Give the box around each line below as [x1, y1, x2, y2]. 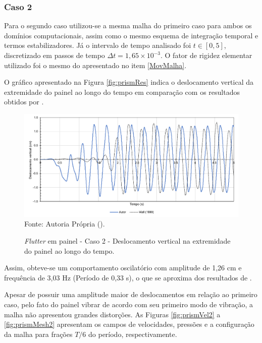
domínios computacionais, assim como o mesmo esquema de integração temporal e [4, 30, 258, 40]
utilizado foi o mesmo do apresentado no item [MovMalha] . [4, 60, 187, 70]
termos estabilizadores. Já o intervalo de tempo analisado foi [4, 40, 191, 50]
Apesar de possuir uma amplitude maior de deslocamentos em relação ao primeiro [4, 289, 257, 300]
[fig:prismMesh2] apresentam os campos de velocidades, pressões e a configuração [4, 319, 254, 329]
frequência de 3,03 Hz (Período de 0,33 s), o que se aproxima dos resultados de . [4, 272, 252, 282]
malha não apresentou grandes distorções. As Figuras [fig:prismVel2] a [4, 309, 221, 319]
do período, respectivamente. [88, 328, 177, 339]
